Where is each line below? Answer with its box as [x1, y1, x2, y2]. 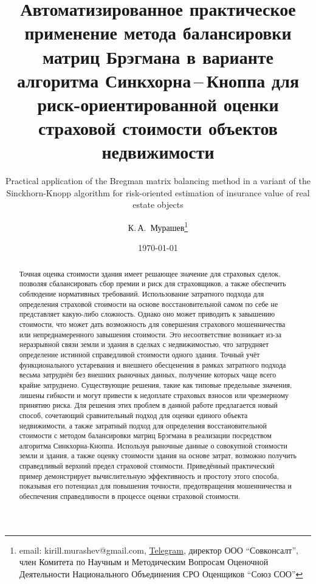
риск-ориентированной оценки [37, 91, 279, 116]
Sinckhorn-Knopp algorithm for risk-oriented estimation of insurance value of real [6, 186, 310, 199]
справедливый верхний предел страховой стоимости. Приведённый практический [19, 461, 275, 471]
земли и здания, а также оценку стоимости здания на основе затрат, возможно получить [19, 450, 297, 461]
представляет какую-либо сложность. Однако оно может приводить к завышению [19, 309, 275, 319]
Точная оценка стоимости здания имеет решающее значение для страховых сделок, [19, 268, 281, 278]
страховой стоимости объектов [38, 115, 278, 140]
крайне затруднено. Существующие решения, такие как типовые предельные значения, [19, 379, 292, 390]
